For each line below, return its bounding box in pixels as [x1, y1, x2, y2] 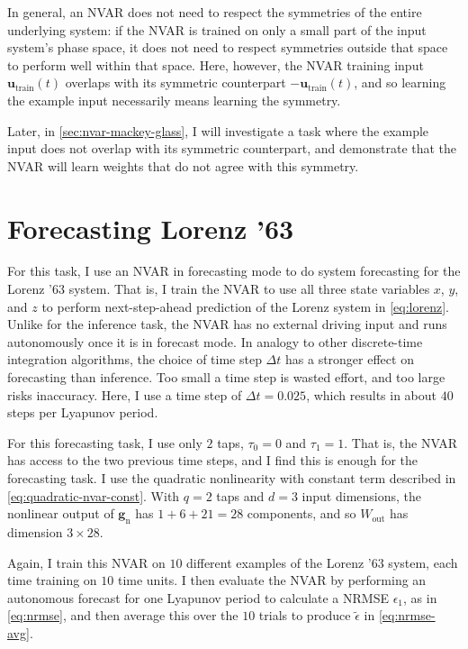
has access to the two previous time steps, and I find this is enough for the [7, 451, 418, 470]
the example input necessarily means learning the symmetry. [7, 90, 341, 109]
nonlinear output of [7, 504, 114, 523]
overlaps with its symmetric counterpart [65, 73, 286, 92]
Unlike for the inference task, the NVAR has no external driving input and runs [7, 315, 447, 334]
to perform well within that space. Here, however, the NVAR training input [7, 55, 424, 74]
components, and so [247, 504, 356, 523]
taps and [216, 486, 265, 505]
